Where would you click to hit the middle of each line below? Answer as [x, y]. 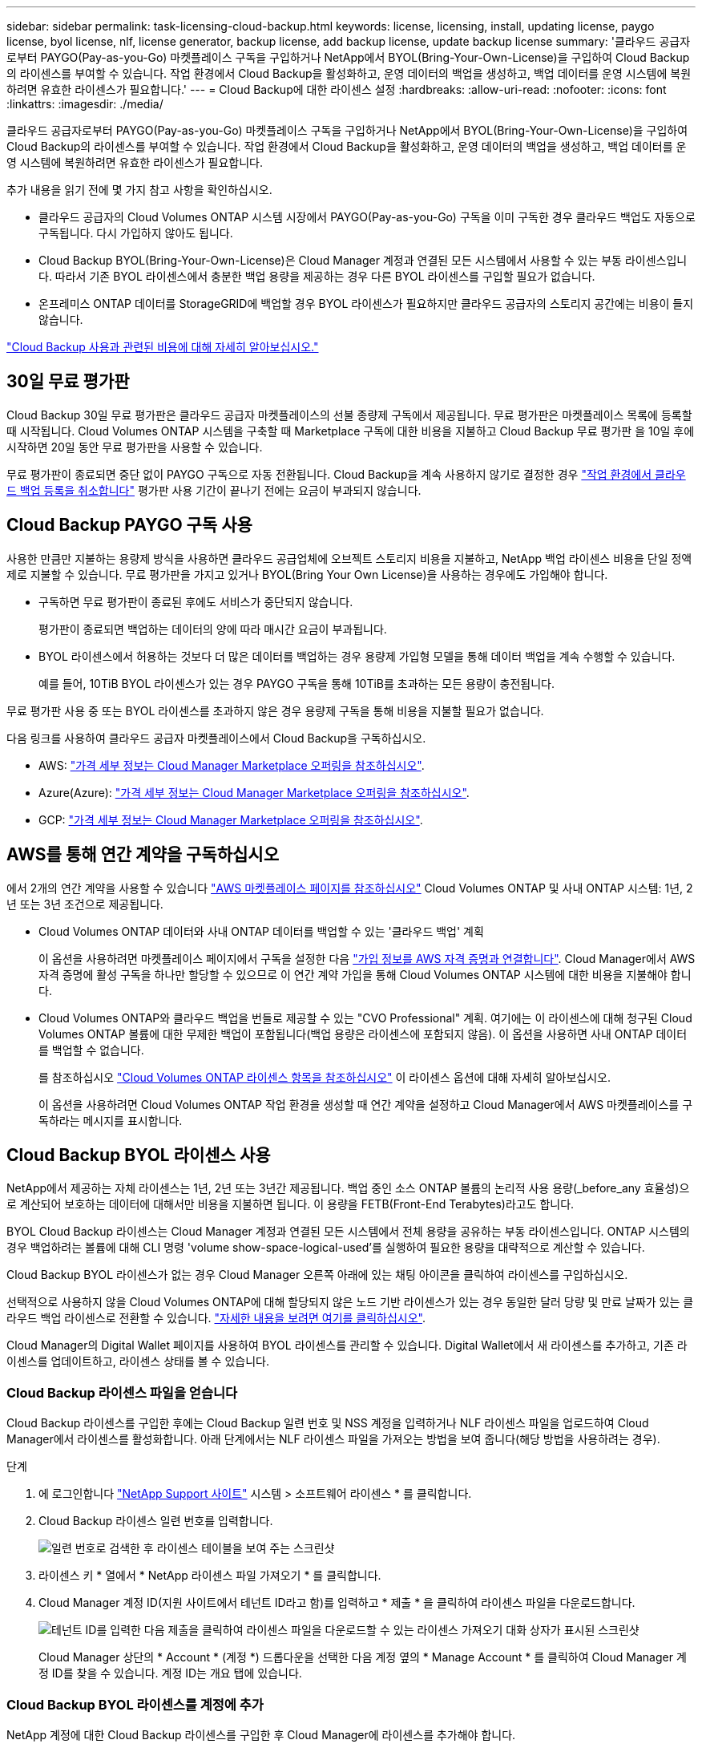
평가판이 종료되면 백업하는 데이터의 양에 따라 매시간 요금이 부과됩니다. [213, 629]
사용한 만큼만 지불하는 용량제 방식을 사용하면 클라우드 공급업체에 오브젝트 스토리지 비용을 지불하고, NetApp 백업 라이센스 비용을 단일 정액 [349, 558]
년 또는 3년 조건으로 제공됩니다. [85, 904]
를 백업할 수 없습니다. [91, 1050]
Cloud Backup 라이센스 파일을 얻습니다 [122, 1392]
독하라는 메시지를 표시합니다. [111, 1120]
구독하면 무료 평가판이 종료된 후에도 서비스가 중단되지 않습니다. [196, 601]
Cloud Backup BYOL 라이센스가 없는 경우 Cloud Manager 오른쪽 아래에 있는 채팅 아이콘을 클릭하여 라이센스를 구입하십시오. [317, 1275]
